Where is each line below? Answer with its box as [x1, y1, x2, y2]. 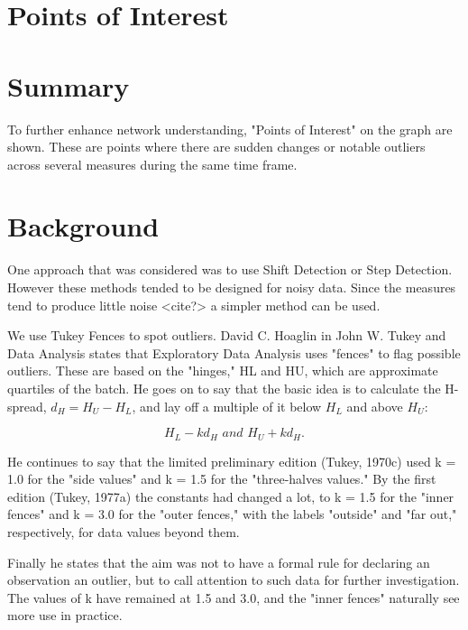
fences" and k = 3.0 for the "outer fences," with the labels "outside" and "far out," [7, 505, 457, 523]
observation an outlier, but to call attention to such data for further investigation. [7, 570, 460, 589]
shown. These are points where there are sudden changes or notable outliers [7, 137, 426, 156]
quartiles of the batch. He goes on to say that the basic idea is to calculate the [7, 378, 441, 397]
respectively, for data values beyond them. [7, 522, 240, 541]
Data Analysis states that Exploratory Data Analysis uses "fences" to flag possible [7, 343, 461, 362]
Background [7, 208, 160, 245]
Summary [7, 67, 130, 104]
